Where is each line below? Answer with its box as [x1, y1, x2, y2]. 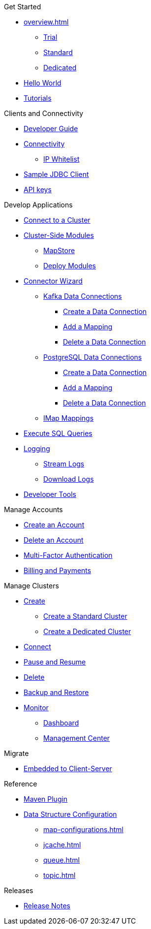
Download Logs [43, 475, 94, 483]
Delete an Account [24, 536, 84, 544]
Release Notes [24, 901, 70, 910]
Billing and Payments [24, 566, 91, 575]
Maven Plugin [24, 795, 68, 803]
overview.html [24, 18, 69, 26]
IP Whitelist [43, 155, 80, 163]
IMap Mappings [43, 414, 94, 422]
